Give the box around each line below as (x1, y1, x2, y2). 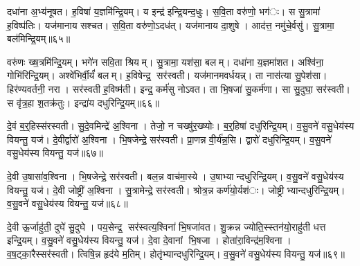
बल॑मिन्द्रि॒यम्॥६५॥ (7, 31, 71, 46)
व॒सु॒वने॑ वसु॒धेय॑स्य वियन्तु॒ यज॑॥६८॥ (7, 196, 128, 211)
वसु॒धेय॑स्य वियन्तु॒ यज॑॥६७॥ (7, 145, 103, 160)
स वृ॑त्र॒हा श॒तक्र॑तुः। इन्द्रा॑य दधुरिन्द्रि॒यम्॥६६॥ (7, 95, 159, 109)
